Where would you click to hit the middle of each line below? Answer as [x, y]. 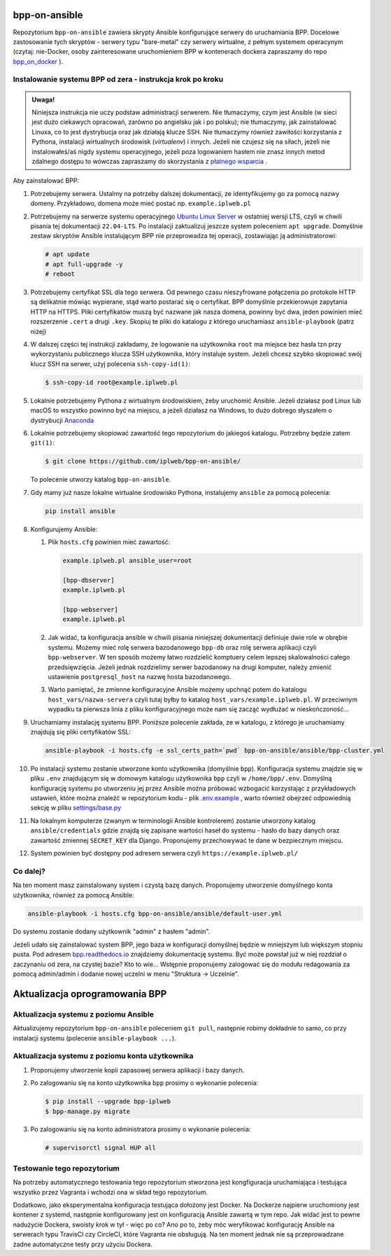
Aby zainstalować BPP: [46, 181]
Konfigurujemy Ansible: [64, 529]
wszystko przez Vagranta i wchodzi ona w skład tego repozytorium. [111, 1192]
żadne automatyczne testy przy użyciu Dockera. [83, 1244]
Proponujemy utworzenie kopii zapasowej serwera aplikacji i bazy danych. [137, 1070]
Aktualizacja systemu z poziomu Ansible [83, 1014]
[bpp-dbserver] [88, 580]
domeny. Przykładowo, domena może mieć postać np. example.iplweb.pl [141, 204]
